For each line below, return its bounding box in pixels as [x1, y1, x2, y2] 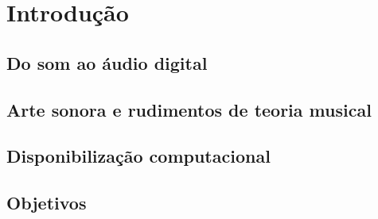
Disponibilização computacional [6, 144, 271, 168]
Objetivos [6, 190, 87, 215]
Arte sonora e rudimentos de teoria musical [6, 97, 372, 121]
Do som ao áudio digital [6, 50, 208, 75]
